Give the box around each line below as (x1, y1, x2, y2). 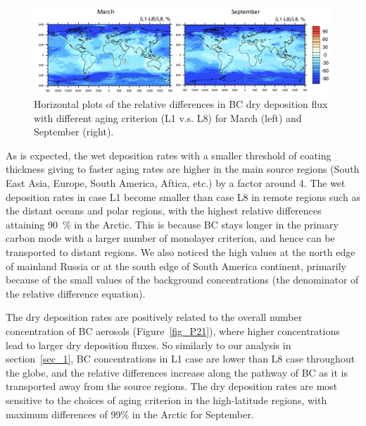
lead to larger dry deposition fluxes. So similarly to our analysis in (6, 337, 291, 352)
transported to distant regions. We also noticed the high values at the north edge (6, 244, 355, 259)
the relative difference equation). (6, 286, 146, 300)
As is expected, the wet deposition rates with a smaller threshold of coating (6, 147, 332, 162)
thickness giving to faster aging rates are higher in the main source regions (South (6, 162, 360, 176)
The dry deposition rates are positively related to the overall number (6, 310, 303, 324)
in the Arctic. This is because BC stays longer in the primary (74, 217, 339, 231)
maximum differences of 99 (6, 406, 121, 421)
